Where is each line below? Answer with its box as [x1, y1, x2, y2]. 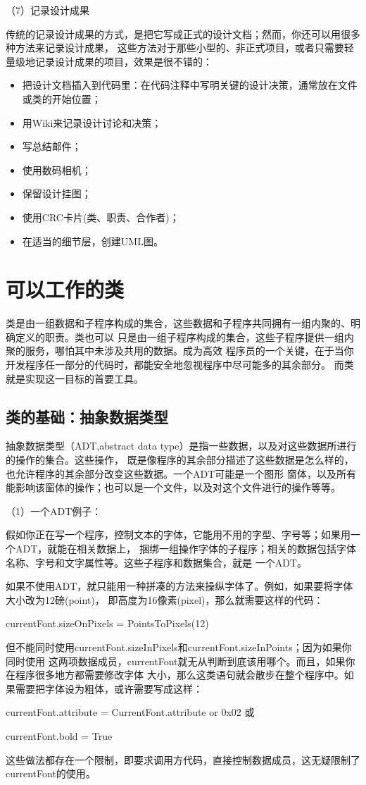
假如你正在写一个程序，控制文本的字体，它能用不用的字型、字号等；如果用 [6, 527, 351, 542]
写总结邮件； [22, 139, 82, 154]
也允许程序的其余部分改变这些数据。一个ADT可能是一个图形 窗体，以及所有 [6, 466, 356, 481]
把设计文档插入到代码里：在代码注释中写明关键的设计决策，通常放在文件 [22, 78, 358, 92]
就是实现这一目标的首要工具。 [6, 371, 144, 385]
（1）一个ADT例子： [6, 503, 102, 518]
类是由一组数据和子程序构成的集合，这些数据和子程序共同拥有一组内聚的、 [6, 316, 351, 330]
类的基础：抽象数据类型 [6, 405, 168, 427]
